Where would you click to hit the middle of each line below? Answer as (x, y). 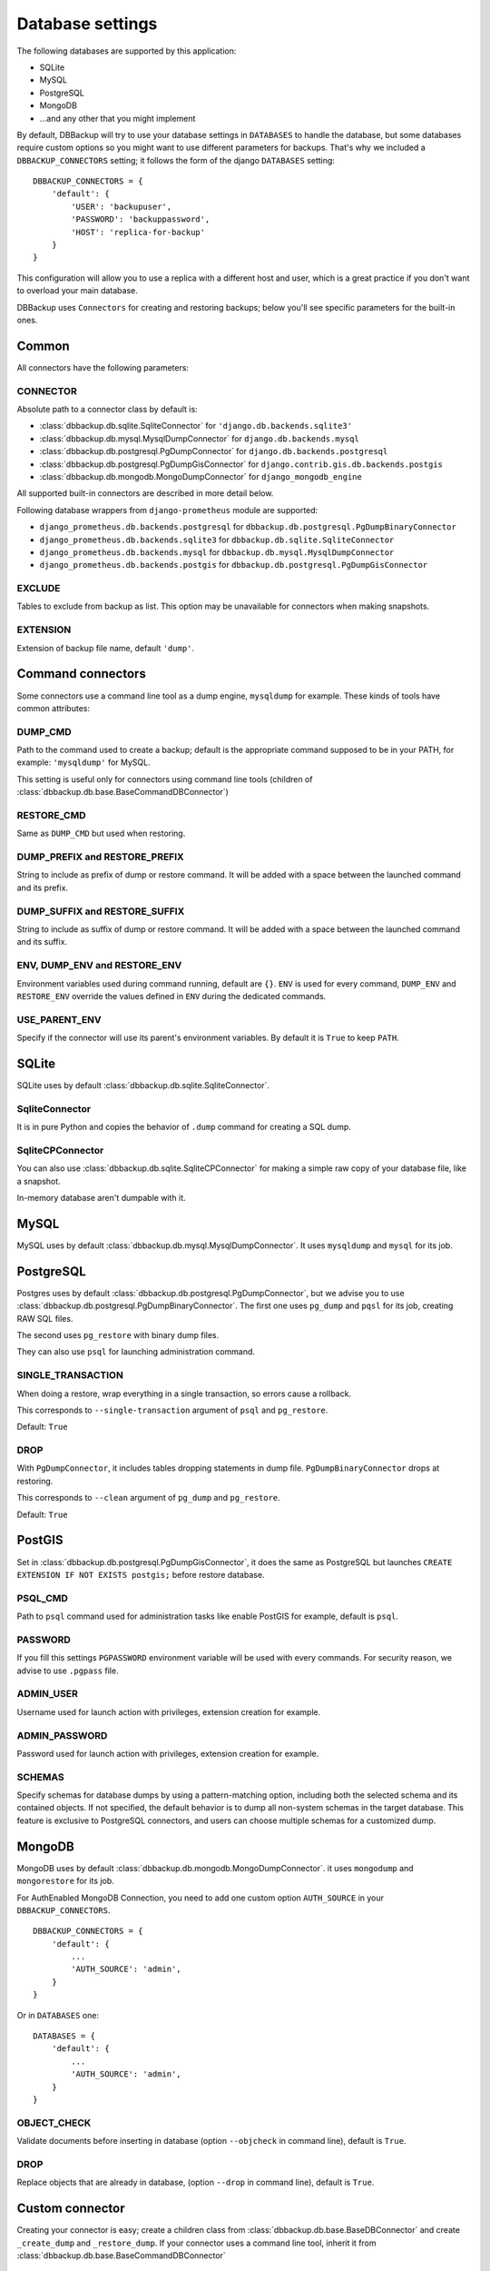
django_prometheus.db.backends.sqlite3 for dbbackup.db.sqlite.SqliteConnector (217, 540)
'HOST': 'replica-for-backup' (138, 232)
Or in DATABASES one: (58, 2015)
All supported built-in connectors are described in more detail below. (145, 493)
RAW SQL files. (45, 1318)
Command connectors (82, 674)
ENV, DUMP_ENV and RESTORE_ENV (99, 966)
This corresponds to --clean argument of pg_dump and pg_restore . (148, 1498)
